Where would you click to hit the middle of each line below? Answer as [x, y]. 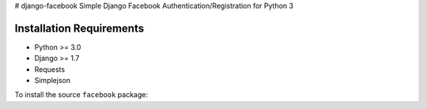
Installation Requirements [79, 28]
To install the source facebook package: [81, 95]
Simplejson [53, 81]
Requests [50, 69]
